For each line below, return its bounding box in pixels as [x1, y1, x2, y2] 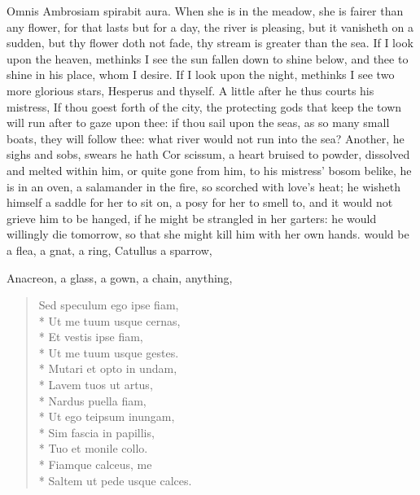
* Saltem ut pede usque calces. [38, 471, 192, 488]
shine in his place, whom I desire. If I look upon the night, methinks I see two [7, 66, 395, 83]
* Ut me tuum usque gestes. [38, 344, 179, 361]
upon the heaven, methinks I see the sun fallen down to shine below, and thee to [7, 50, 409, 67]
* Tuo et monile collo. [38, 440, 148, 457]
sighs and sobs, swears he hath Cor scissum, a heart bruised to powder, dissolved [7, 146, 410, 163]
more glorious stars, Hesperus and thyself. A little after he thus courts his [7, 81, 374, 99]
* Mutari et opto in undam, [38, 360, 177, 377]
